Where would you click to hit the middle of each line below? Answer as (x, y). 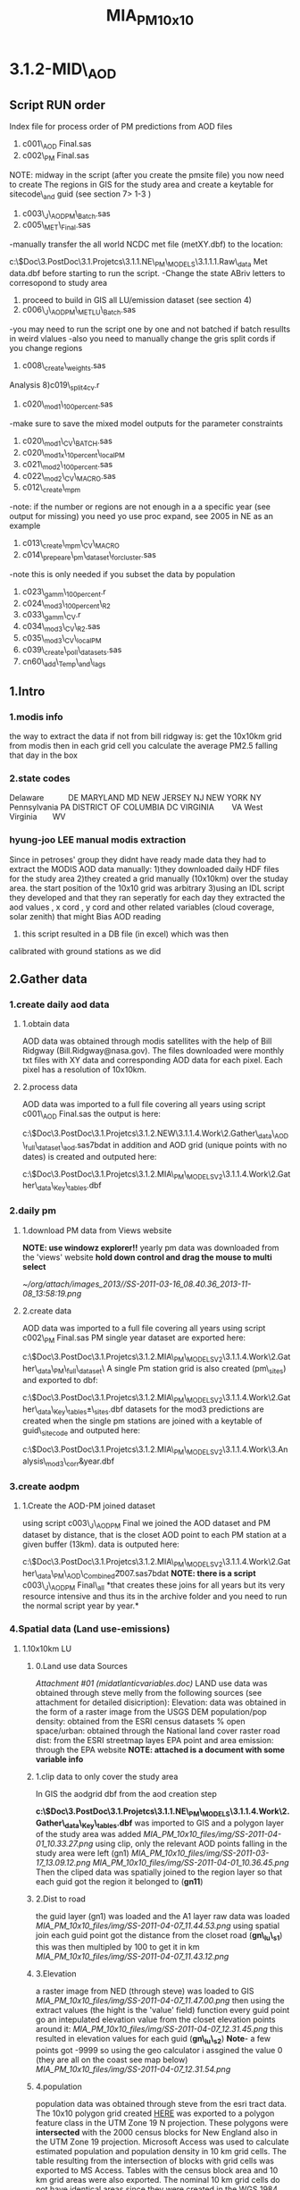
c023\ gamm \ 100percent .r (64, 592)
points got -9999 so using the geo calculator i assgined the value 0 (159, 2050)
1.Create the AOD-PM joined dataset (88, 1506)
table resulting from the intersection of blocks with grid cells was (155, 2161)
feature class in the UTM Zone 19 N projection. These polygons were (162, 2122)
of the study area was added (88, 1834)
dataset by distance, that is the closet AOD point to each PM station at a (154, 1535)
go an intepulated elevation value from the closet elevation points (155, 2019)
